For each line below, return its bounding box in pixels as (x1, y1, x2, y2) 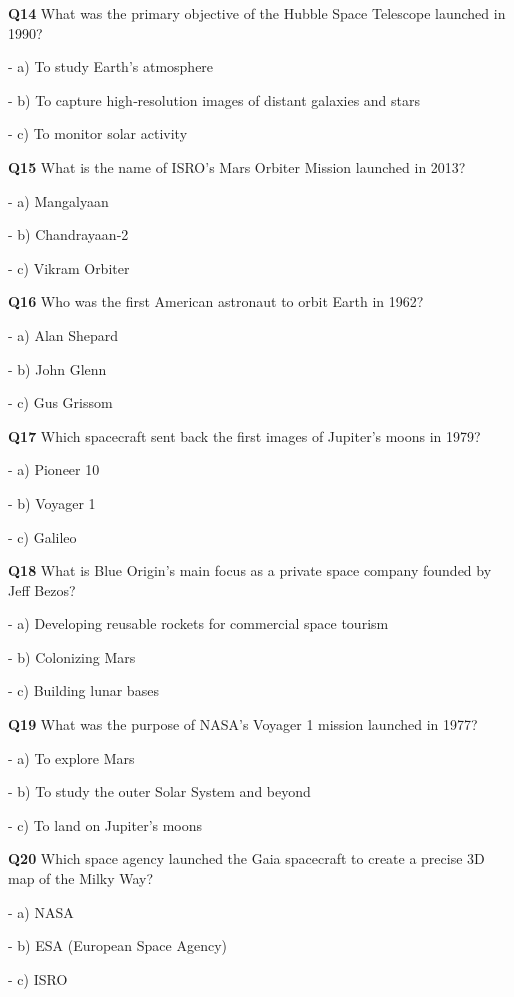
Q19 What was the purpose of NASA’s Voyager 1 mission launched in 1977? (8, 714, 478, 735)
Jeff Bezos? (8, 579, 76, 600)
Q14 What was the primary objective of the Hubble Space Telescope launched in (8, 3, 506, 23)
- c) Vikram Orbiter (8, 257, 130, 278)
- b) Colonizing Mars (8, 646, 136, 667)
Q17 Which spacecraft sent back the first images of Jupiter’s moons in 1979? (8, 425, 481, 446)
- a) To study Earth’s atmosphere (8, 56, 214, 77)
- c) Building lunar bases (8, 680, 159, 701)
